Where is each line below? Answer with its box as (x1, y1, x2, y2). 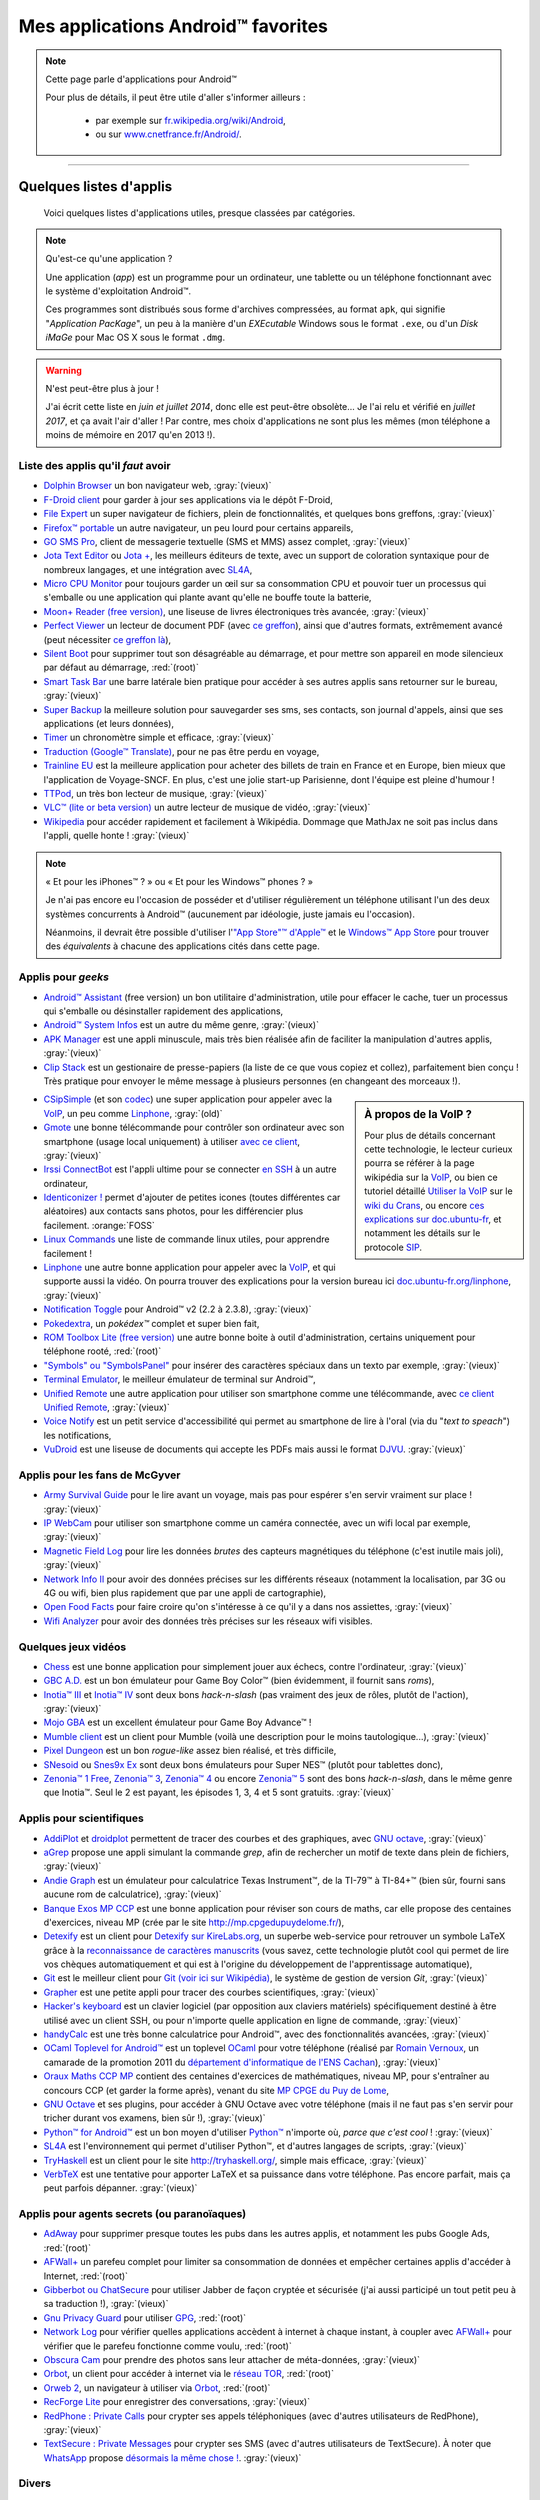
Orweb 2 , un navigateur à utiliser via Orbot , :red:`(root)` (43, 2381, 271, 2394)
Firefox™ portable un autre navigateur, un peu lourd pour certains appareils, (43, 521, 354, 534)
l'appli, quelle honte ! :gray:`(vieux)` (43, 830, 190, 842)
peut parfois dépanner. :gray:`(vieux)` (43, 2182, 198, 2194)
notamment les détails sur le (364, 1227, 481, 1239)
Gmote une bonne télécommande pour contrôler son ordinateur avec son (43, 1121, 345, 1134)
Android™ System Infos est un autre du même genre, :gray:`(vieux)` (43, 1019, 320, 1031)
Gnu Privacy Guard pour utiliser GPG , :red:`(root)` (43, 2311, 247, 2324)
